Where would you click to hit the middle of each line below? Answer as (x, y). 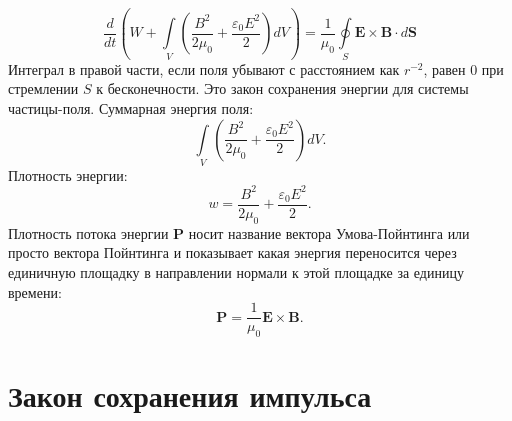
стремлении (43, 88)
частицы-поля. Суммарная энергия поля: (131, 107)
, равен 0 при (463, 68)
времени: (35, 291)
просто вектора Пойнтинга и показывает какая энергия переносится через (232, 252)
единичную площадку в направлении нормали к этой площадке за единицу (236, 271)
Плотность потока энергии (88, 232)
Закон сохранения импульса (190, 395)
